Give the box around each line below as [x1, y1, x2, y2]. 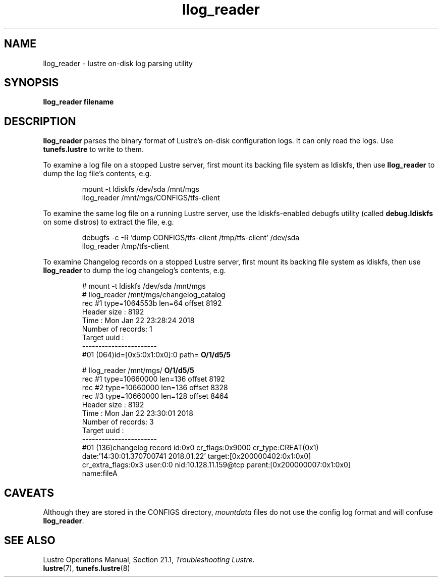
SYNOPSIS [4, 76, 59, 89]
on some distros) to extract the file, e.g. [43, 218, 174, 227]
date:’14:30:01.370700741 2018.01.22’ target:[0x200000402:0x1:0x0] [82, 452, 311, 461]
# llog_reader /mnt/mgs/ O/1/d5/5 [82, 366, 194, 375]
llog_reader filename [43, 97, 114, 107]
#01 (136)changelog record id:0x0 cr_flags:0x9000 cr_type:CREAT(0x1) [82, 443, 319, 452]
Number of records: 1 [82, 325, 152, 334]
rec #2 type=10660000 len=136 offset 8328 [82, 383, 228, 392]
